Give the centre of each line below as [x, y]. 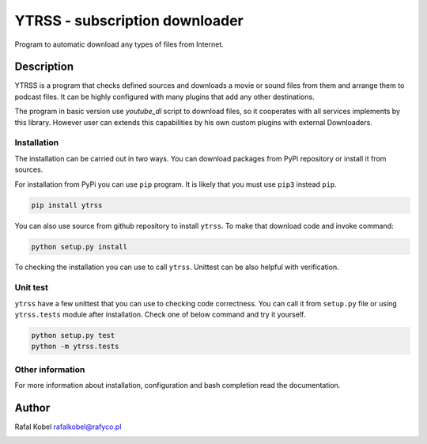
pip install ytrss [67, 205]
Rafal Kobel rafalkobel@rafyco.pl [68, 427]
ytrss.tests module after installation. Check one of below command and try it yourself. [160, 315]
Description [44, 67]
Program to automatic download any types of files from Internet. [119, 44]
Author [32, 408]
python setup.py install [79, 247]
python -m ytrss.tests [75, 347]
